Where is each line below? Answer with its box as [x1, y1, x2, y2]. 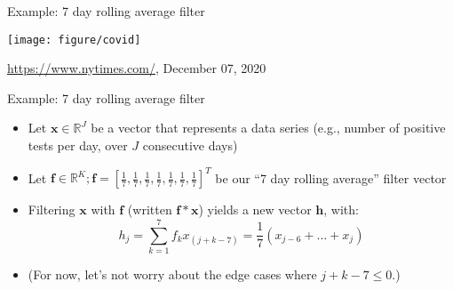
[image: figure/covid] [7, 33, 141, 46]
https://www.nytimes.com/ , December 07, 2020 [7, 59, 266, 77]
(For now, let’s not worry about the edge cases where [28, 264, 317, 283]
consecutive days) [142, 136, 238, 155]
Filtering [28, 200, 75, 219]
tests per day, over [28, 136, 128, 155]
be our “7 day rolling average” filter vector [215, 168, 447, 187]
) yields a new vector [198, 200, 312, 219]
